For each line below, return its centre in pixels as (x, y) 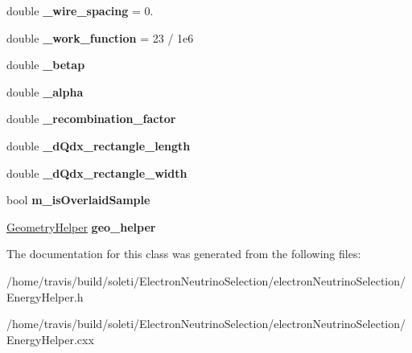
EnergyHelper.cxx (50, 339)
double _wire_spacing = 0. (80, 10)
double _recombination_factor (91, 119)
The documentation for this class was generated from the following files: (184, 254)
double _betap (46, 65)
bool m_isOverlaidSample (78, 200)
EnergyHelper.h (45, 296)
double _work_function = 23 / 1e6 (100, 37)
